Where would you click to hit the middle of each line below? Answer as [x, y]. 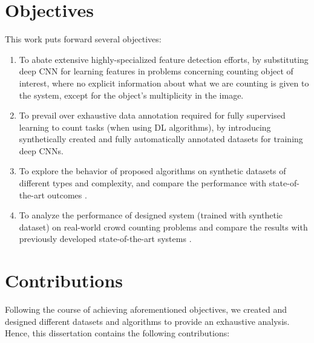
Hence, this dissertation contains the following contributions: [117, 333]
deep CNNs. [41, 150]
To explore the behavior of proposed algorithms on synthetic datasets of [152, 171]
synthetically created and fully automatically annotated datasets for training [161, 139]
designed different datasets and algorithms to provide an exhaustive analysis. [147, 321]
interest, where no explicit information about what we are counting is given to [164, 83]
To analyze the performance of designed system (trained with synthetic [151, 215]
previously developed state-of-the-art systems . [105, 239]
